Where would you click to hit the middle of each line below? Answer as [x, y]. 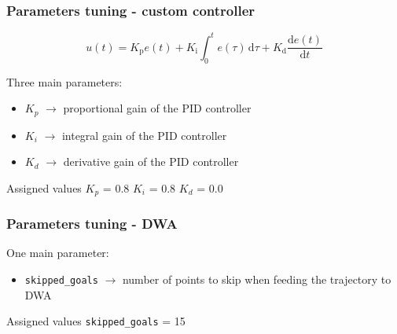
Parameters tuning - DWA [92, 224]
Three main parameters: [64, 81]
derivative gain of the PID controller [151, 161]
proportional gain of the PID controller [157, 108]
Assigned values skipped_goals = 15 [96, 321]
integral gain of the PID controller [144, 135]
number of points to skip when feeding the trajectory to [257, 279]
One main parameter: [58, 253]
